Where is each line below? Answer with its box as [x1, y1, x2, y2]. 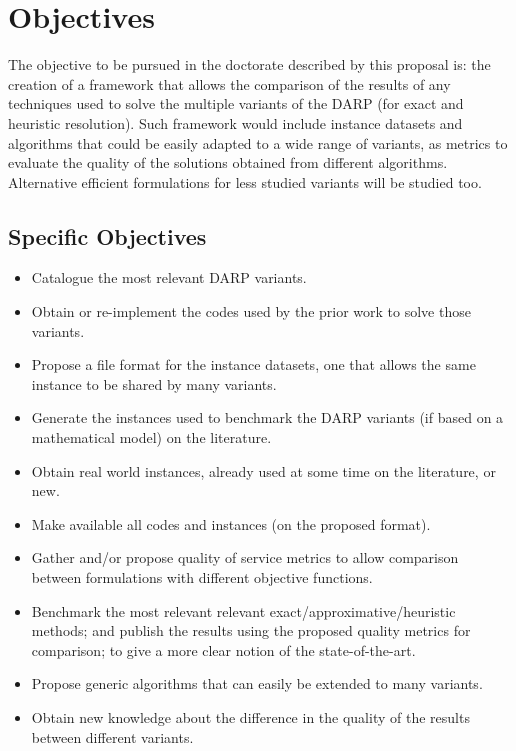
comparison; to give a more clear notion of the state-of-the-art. [31, 639, 416, 660]
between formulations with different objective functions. [31, 567, 373, 588]
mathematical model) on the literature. [31, 427, 272, 448]
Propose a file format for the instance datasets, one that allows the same [31, 354, 476, 375]
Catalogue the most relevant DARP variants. [31, 267, 307, 288]
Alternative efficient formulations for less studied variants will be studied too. [8, 171, 482, 192]
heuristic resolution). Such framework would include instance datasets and [8, 112, 463, 133]
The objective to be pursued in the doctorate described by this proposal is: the [8, 54, 491, 75]
